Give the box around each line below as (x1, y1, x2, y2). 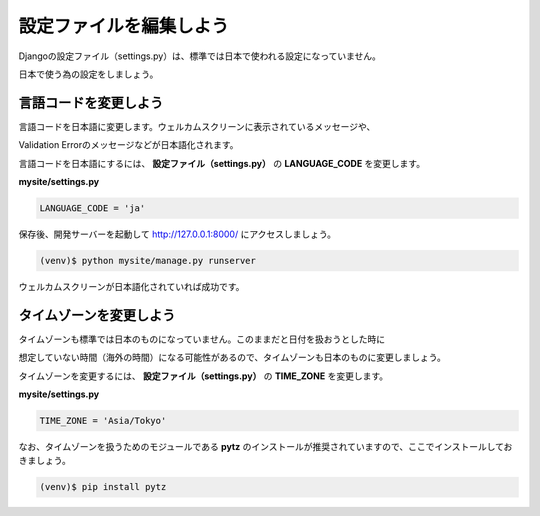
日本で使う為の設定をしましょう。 (18, 68, 159, 80)
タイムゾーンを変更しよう (18, 306, 176, 324)
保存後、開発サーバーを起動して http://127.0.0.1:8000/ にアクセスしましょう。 (18, 228, 337, 240)
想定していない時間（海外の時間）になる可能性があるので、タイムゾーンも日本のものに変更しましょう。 (18, 351, 447, 364)
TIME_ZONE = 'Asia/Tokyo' (39, 415, 167, 427)
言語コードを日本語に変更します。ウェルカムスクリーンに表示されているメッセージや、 (18, 120, 376, 132)
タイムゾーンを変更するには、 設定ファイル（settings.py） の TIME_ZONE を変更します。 (18, 370, 389, 382)
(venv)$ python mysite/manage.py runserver (39, 255, 257, 266)
